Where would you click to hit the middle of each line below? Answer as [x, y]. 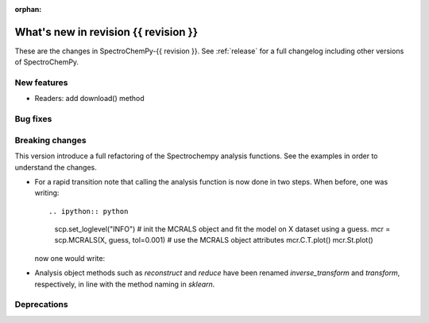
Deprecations [41, 305]
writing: [47, 193]
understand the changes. [56, 167]
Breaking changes [50, 140]
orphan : [28, 9]
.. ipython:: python [89, 211]
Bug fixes [33, 119]
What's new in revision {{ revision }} [106, 32]
